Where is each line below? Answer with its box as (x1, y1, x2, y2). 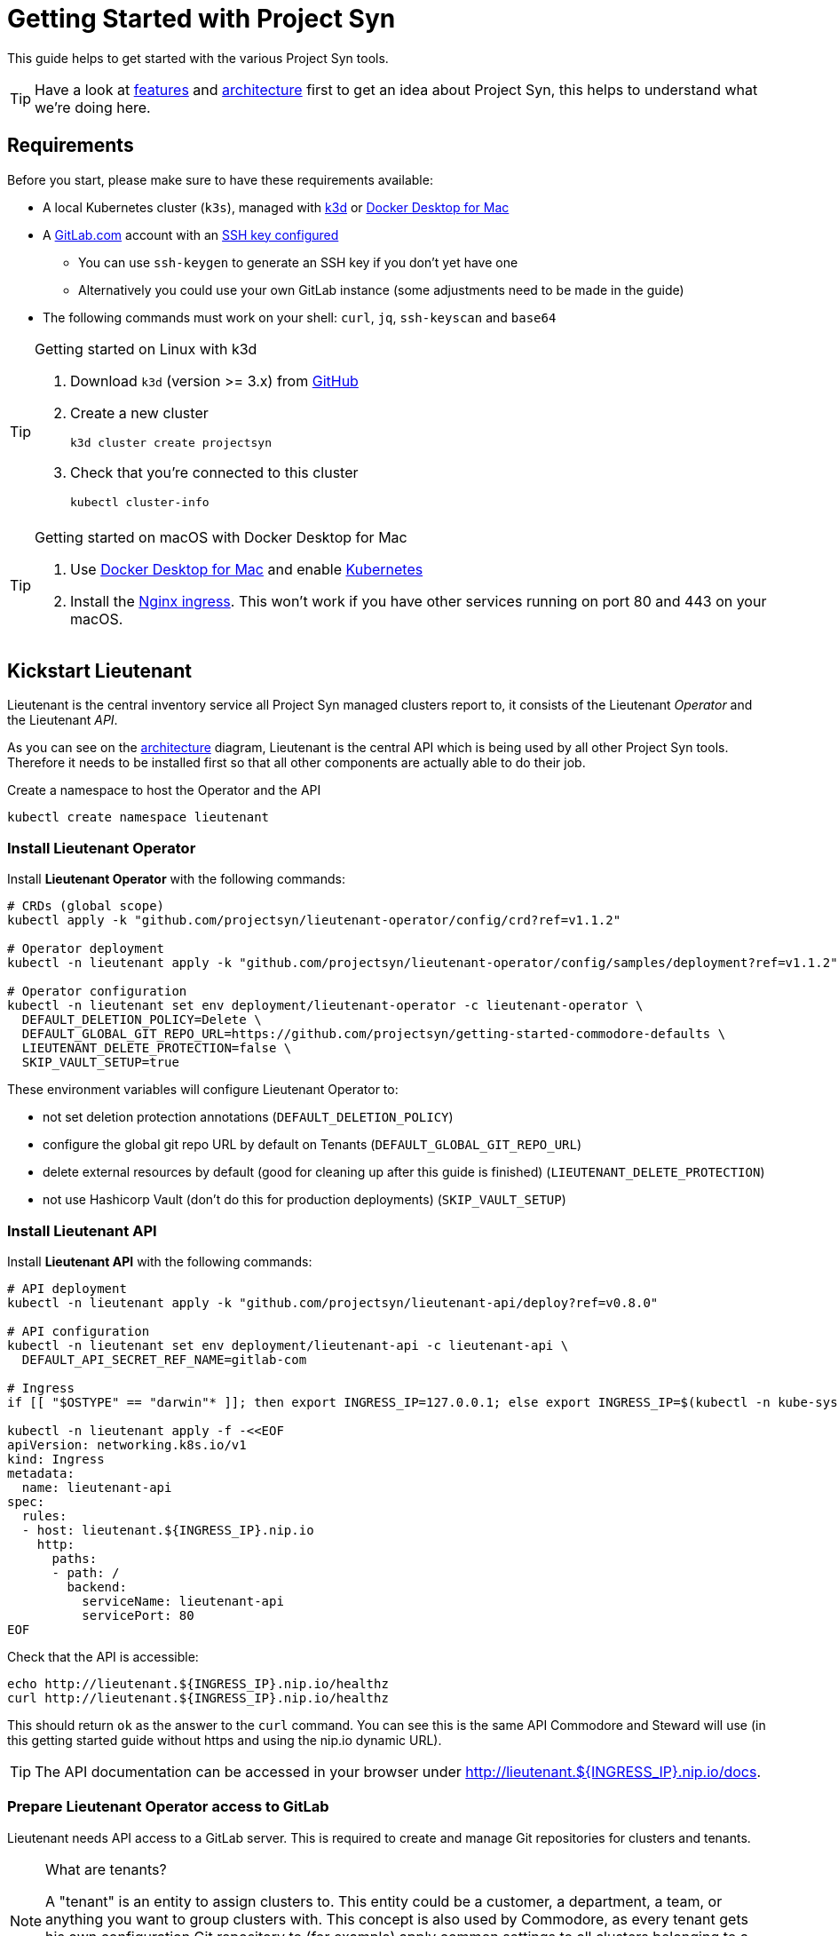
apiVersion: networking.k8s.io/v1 (7, 1437, 247, 1452)
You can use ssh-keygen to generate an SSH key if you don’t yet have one (78, 254, 518, 270)
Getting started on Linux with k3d (35, 339, 257, 358)
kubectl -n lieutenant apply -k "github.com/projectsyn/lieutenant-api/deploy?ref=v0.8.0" (7, 1295, 659, 1310)
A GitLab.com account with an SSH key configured (43, 226, 339, 242)
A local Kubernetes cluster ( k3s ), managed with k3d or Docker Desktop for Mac (43, 199, 510, 215)
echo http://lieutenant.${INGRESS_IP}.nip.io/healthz (7, 1676, 389, 1691)
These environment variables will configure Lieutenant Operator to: (7, 1082, 399, 1098)
